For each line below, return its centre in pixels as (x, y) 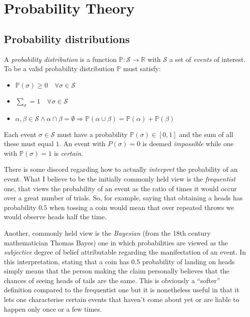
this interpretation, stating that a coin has (66, 261)
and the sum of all (206, 134)
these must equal (29, 143)
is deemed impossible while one (188, 143)
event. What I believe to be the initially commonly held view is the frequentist (120, 178)
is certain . (68, 153)
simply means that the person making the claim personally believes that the (117, 271)
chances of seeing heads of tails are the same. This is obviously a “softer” (112, 280)
